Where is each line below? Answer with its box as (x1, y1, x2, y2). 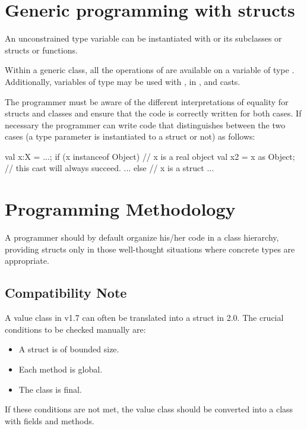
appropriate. (5, 254, 49, 267)
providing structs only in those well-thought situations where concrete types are (5, 242, 295, 255)
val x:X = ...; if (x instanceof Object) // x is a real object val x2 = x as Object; (5, 150, 295, 162)
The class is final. (18, 383, 82, 395)
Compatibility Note (5, 283, 127, 302)
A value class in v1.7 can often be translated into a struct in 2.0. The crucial (5, 311, 284, 324)
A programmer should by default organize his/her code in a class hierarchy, (5, 231, 279, 244)
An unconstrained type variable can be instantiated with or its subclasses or (5, 32, 282, 45)
